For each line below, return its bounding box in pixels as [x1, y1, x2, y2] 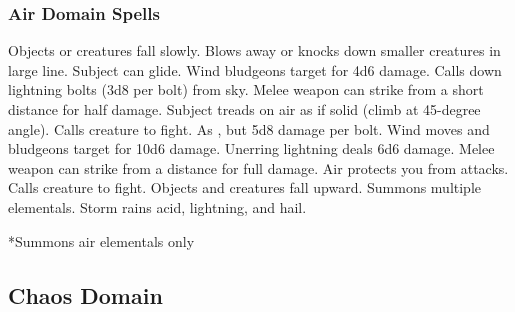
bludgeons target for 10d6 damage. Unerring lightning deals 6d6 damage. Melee [8, 138, 495, 159]
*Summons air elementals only [8, 230, 195, 251]
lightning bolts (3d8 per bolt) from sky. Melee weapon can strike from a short [8, 79, 484, 100]
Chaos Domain [8, 279, 163, 310]
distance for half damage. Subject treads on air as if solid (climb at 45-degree [8, 99, 481, 119]
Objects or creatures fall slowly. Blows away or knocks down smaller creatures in [8, 40, 501, 61]
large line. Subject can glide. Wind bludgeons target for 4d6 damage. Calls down [8, 59, 502, 80]
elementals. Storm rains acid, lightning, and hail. [8, 196, 307, 217]
